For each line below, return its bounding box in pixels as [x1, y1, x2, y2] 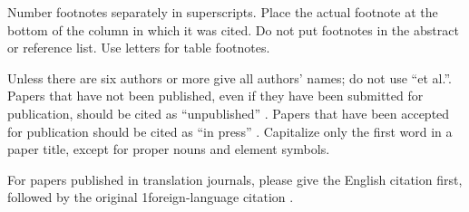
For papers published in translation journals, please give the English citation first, [7, 169, 463, 188]
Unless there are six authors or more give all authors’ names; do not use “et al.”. [7, 68, 452, 87]
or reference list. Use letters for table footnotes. [7, 38, 270, 57]
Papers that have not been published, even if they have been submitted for [7, 86, 424, 105]
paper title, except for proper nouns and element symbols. [7, 140, 330, 159]
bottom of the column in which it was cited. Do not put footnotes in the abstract [7, 20, 459, 39]
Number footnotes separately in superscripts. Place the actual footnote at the [7, 3, 438, 21]
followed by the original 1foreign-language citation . [7, 188, 294, 207]
